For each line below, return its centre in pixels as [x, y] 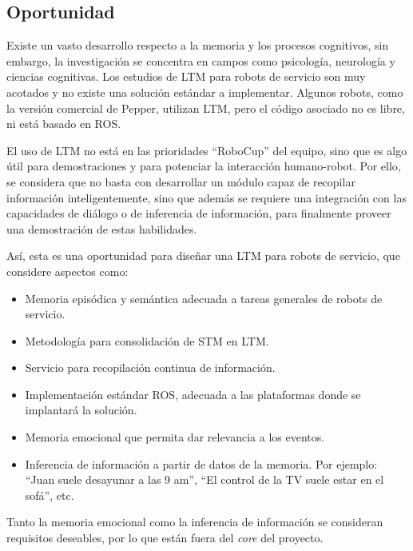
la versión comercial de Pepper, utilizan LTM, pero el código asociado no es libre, [206, 108]
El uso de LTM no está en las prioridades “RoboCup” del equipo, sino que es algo [207, 150]
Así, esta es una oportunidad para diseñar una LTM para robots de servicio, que [203, 256]
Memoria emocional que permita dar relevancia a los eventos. [175, 437]
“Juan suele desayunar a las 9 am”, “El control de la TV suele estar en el [205, 479]
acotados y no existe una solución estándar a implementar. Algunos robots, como [205, 92]
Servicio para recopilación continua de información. [150, 367]
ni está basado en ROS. [64, 124]
